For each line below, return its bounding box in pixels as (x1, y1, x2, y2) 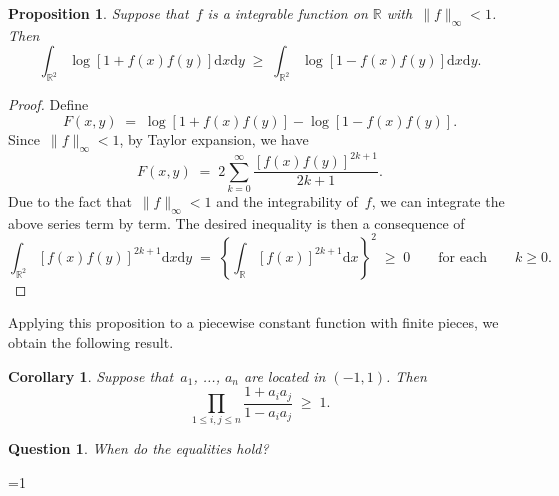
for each (438, 250, 487, 265)
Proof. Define (8, 94, 89, 115)
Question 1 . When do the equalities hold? (8, 438, 269, 459)
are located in (244, 365, 326, 386)
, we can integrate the (371, 190, 505, 211)
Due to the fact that (8, 190, 132, 211)
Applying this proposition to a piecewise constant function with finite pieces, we (8, 312, 499, 333)
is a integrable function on (207, 3, 368, 23)
